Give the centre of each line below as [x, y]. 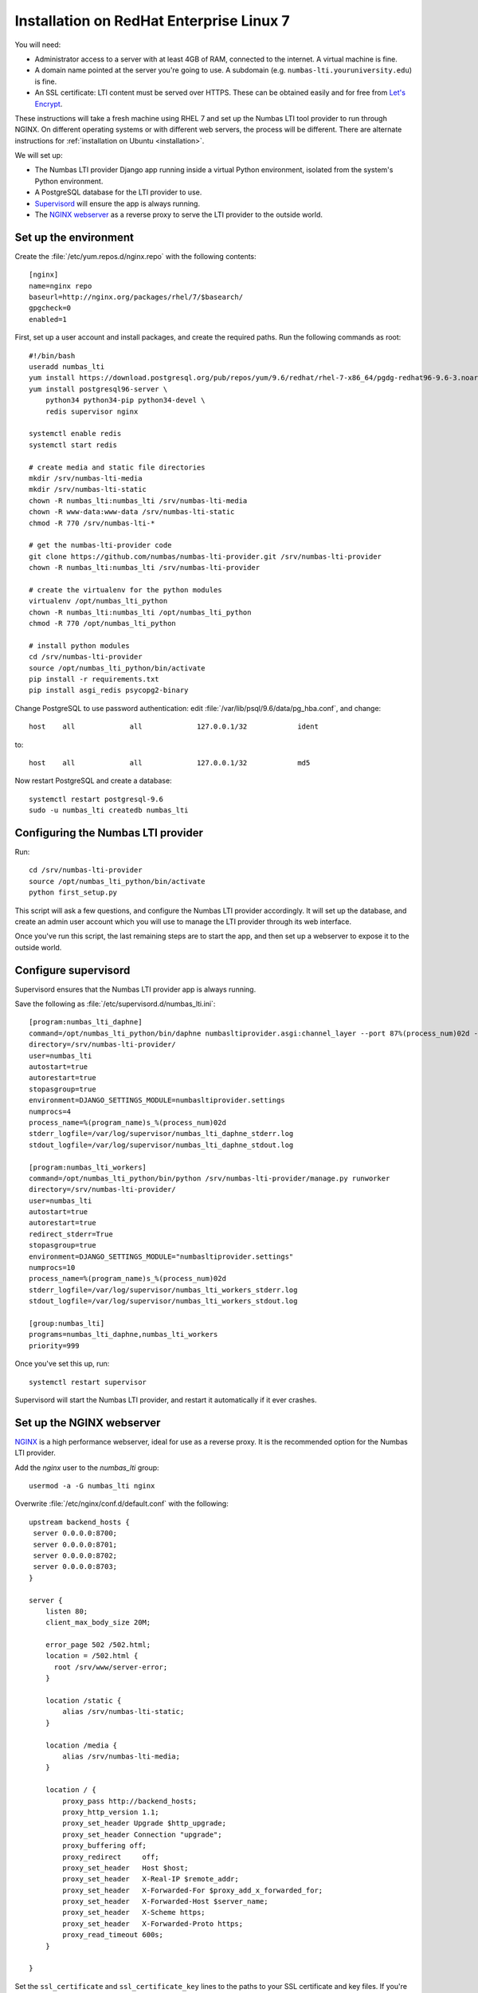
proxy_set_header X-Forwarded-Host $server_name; [165, 1902]
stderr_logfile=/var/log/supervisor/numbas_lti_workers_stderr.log [163, 1290]
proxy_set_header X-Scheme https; [134, 1912]
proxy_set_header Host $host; [125, 1868]
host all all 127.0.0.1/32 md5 [170, 763]
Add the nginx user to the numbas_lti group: [87, 1468]
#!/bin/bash [52, 356]
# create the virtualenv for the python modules [125, 590]
